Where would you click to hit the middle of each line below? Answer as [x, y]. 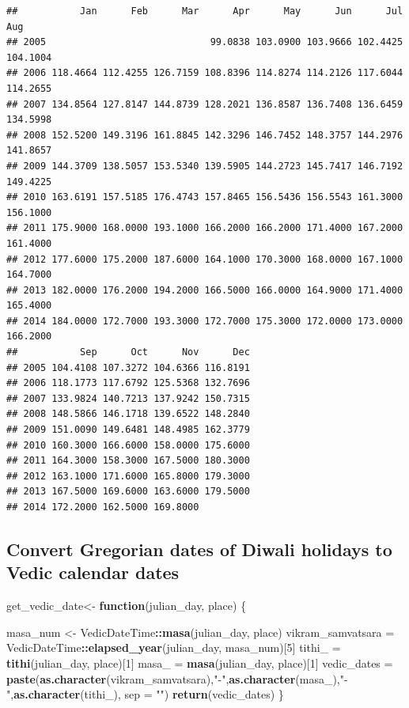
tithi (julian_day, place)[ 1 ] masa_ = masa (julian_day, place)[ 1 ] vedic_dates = [200, 663]
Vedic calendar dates [93, 572]
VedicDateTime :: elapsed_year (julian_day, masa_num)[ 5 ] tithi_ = [174, 647]
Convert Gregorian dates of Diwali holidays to [199, 549]
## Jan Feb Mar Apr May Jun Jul [205, 11]
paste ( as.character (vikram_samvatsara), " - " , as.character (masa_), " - [177, 678]
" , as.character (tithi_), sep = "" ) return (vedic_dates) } [145, 694]
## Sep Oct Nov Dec [128, 352]
